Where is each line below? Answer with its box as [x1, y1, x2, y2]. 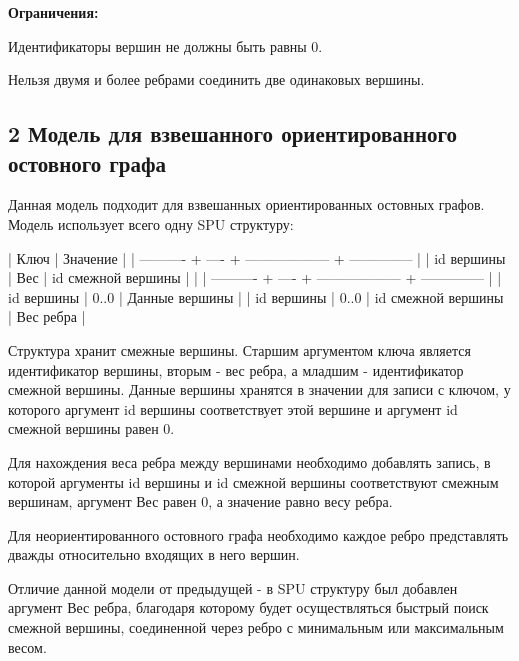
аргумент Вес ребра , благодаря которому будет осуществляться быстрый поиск [8, 597, 489, 618]
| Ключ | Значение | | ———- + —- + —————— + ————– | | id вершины [8, 247, 506, 268]
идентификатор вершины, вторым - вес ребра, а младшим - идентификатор [8, 359, 464, 380]
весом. [8, 636, 47, 657]
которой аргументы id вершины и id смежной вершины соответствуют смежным [8, 471, 499, 492]
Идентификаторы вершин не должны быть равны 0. [8, 35, 323, 56]
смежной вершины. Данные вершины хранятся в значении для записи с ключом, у [8, 379, 511, 400]
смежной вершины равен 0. [8, 418, 175, 439]
